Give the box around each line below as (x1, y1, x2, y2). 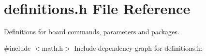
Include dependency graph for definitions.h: (74, 42, 203, 53)
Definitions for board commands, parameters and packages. (4, 27, 179, 37)
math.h (42, 42, 63, 53)
